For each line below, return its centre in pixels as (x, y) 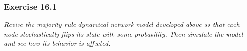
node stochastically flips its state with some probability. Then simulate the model (123, 33)
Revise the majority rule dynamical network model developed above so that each (122, 24)
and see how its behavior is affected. (57, 43)
